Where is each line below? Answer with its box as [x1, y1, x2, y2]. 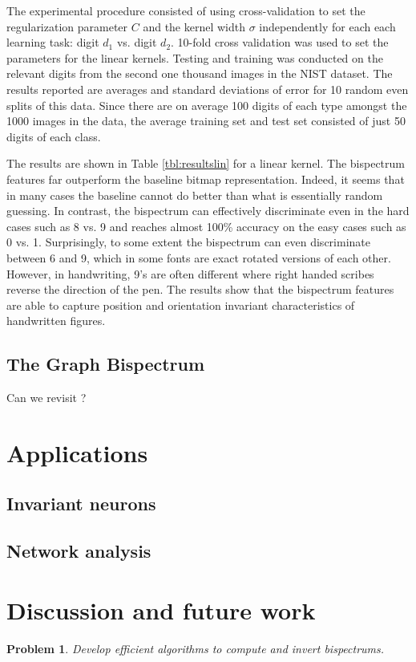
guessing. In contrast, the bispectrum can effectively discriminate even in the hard [6, 202, 410, 219]
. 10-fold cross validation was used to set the [171, 34, 389, 51]
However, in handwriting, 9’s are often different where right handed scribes [6, 265, 374, 282]
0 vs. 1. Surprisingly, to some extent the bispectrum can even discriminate [6, 234, 370, 250]
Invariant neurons [6, 491, 156, 516]
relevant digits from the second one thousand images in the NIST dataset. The [6, 65, 393, 82]
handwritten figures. [6, 312, 106, 329]
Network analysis [6, 538, 151, 563]
